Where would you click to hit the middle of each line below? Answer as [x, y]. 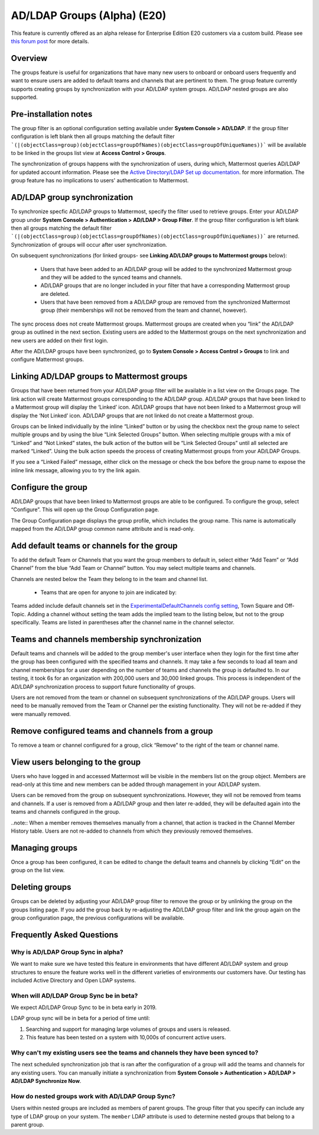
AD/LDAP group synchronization [72, 197]
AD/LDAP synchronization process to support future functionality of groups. [103, 686]
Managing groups [44, 848]
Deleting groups [41, 887]
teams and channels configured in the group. [66, 812]
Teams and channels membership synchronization [106, 639]
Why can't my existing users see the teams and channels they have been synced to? [135, 1052]
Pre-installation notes [52, 114]
